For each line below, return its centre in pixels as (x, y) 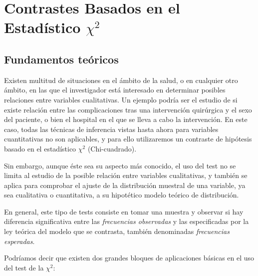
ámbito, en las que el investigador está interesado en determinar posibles (115, 90)
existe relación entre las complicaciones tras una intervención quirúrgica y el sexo (128, 109)
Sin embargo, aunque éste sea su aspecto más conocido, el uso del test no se (120, 165)
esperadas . (19, 241)
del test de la (24, 267)
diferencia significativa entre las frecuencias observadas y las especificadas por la (127, 221)
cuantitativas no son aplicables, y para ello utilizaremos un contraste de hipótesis (128, 139)
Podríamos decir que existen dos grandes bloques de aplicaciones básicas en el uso (129, 258)
